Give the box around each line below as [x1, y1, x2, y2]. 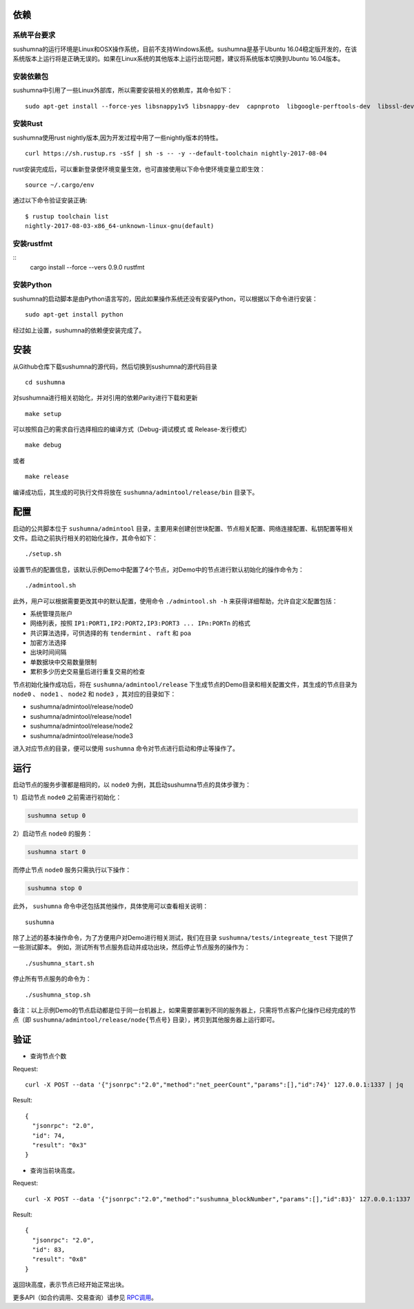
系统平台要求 [12, 30, 56, 40]
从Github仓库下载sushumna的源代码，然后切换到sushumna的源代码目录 [12, 362, 217, 370]
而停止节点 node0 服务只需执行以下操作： [12, 866, 132, 874]
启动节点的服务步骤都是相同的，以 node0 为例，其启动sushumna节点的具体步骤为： [12, 780, 252, 789]
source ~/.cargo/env [25, 181, 95, 189]
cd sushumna [25, 378, 66, 386]
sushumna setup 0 [27, 812, 86, 820]
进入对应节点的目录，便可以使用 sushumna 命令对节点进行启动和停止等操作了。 [12, 744, 239, 753]
